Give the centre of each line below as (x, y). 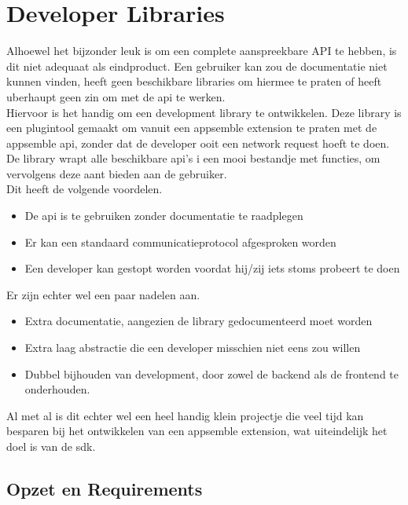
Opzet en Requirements (105, 488)
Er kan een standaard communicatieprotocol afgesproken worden (180, 242)
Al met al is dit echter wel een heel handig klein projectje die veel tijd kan (185, 415)
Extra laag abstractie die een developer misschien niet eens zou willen (193, 348)
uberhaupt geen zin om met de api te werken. (116, 96)
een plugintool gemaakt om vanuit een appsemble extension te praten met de (192, 128)
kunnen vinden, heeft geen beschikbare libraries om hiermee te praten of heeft (194, 81)
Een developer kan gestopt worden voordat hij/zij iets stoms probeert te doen (212, 268)
